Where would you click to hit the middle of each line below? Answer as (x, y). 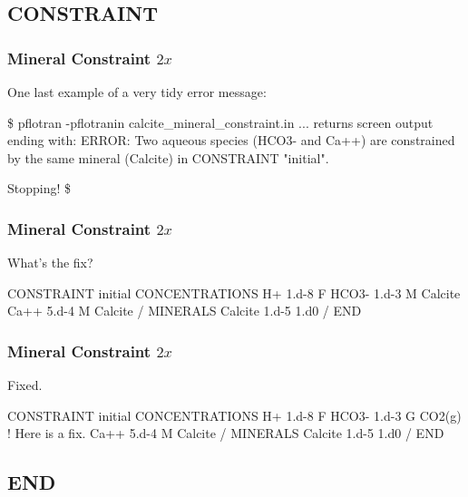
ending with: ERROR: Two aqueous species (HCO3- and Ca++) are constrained (231, 140)
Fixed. (25, 385)
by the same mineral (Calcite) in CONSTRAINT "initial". (168, 157)
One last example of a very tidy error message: (137, 92)
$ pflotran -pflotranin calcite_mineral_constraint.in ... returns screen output (220, 122)
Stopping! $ (39, 188)
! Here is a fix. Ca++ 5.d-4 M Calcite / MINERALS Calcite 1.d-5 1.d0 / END (226, 433)
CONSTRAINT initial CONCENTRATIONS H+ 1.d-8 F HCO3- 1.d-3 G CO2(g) (234, 415)
